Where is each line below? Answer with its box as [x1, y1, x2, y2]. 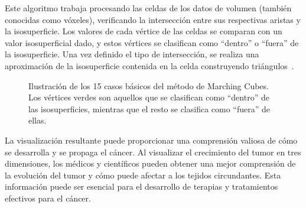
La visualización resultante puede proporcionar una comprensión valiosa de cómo [5, 134, 298, 146]
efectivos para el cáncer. [5, 191, 91, 204]
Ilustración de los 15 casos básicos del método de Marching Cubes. [28, 79, 269, 92]
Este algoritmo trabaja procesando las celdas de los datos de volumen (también [5, 2, 292, 14]
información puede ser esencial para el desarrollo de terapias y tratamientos [5, 180, 278, 193]
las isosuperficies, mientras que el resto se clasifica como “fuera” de [28, 102, 271, 115]
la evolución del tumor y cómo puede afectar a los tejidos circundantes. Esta [5, 168, 281, 181]
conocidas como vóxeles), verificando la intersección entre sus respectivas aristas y [5, 13, 301, 25]
